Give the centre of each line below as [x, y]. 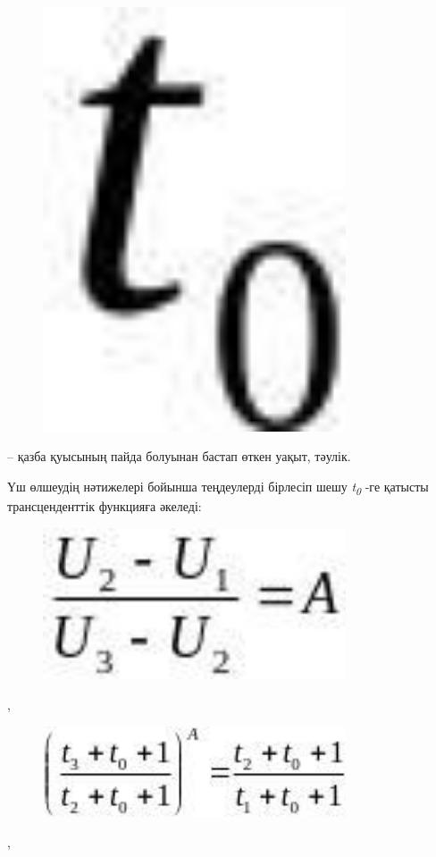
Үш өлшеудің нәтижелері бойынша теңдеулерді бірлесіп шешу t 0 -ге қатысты [218, 487]
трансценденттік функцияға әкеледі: [105, 506]
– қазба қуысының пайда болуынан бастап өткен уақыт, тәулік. [179, 456]
